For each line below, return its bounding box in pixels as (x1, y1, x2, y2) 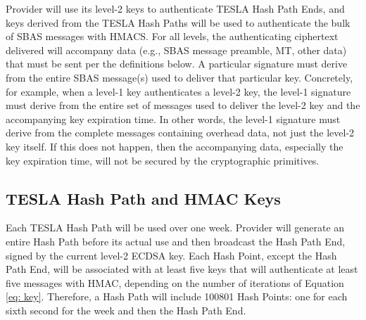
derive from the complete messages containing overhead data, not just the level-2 (6, 125, 355, 140)
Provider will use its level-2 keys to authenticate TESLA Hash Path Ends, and (6, 1, 345, 15)
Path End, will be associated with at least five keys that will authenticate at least (6, 262, 358, 276)
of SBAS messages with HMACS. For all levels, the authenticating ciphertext (6, 29, 339, 44)
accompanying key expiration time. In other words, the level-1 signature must (6, 111, 341, 126)
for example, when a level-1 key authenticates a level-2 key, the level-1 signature (6, 84, 351, 98)
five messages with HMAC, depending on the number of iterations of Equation (6, 275, 344, 290)
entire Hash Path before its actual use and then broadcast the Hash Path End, (6, 233, 346, 248)
